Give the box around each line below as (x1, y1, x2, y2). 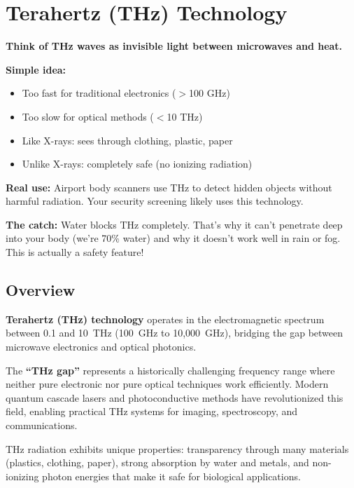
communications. (6, 418, 78, 433)
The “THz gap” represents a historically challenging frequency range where (6, 362, 335, 377)
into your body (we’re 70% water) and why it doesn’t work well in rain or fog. (6, 231, 341, 245)
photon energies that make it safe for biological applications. (42, 468, 301, 483)
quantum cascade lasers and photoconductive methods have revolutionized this (6, 390, 344, 405)
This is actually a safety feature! (6, 245, 144, 259)
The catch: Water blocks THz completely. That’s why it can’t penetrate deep (6, 217, 343, 231)
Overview (6, 279, 76, 301)
